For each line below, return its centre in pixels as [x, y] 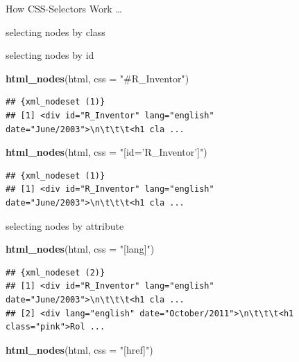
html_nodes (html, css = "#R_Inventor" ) [97, 78]
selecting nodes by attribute [65, 225]
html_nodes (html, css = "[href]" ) [79, 349]
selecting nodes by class [55, 31]
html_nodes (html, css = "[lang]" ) [80, 249]
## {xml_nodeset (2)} [55, 272]
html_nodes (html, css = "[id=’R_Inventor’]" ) [106, 152]
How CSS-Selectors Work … [64, 8]
